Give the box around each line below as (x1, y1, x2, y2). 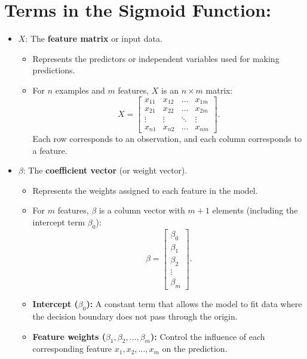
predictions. (32, 64, 75, 76)
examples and (55, 83, 105, 96)
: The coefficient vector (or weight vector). (23, 164, 188, 177)
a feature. (32, 144, 67, 156)
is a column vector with (99, 204, 185, 216)
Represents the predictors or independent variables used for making (32, 52, 280, 64)
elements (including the (212, 204, 298, 216)
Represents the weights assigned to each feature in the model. (32, 184, 258, 196)
